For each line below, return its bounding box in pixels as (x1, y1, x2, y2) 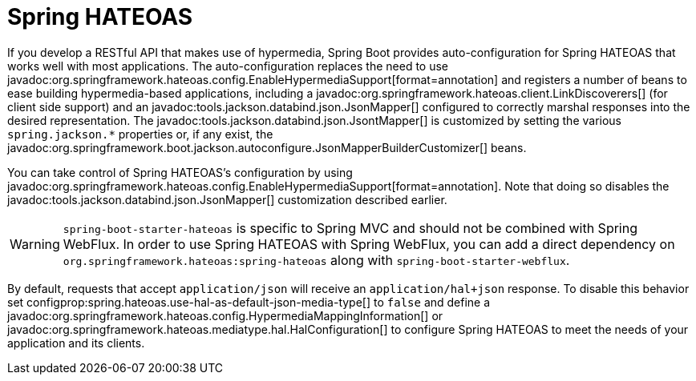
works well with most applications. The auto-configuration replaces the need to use (7, 58, 448, 73)
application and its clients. (7, 335, 145, 350)
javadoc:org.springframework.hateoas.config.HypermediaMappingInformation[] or (7, 308, 443, 323)
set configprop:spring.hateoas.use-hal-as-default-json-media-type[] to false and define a (7, 295, 491, 309)
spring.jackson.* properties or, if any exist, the (7, 126, 273, 141)
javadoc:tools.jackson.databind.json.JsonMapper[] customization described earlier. (7, 192, 447, 207)
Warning (10, 235, 60, 252)
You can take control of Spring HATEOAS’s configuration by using (7, 165, 353, 179)
